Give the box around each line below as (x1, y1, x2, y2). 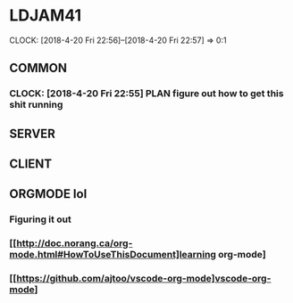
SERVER (9, 126, 56, 141)
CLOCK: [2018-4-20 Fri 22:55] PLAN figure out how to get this (9, 87, 284, 100)
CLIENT (9, 157, 53, 172)
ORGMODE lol (9, 186, 88, 201)
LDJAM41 (9, 5, 82, 26)
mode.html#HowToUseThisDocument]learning (9, 249, 217, 261)
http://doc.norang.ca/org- (16, 237, 133, 250)
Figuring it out (9, 213, 71, 225)
